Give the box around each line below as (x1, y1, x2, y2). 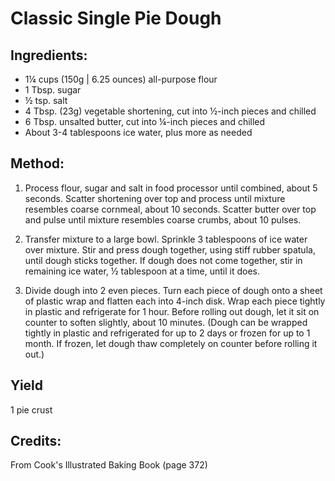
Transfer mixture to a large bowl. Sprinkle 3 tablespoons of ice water (24, 233, 308, 245)
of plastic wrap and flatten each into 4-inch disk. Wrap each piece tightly (24, 295, 326, 307)
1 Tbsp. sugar (24, 84, 82, 96)
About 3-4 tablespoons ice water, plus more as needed (24, 127, 253, 138)
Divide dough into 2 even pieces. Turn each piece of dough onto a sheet (24, 284, 323, 296)
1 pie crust (10, 403, 53, 416)
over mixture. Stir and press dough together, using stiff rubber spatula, (24, 243, 316, 256)
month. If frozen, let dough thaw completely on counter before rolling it (24, 337, 318, 349)
